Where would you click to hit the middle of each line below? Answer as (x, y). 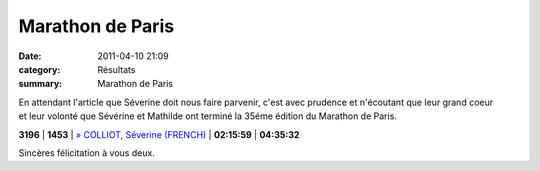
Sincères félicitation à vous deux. (86, 152)
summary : (40, 84)
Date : (30, 56)
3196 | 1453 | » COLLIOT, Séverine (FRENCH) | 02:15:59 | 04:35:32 (159, 134)
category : (39, 69)
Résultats (116, 69)
